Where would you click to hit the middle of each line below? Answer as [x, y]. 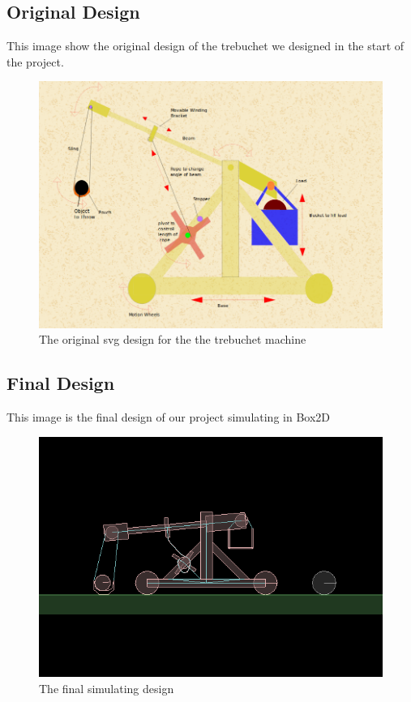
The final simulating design [107, 688]
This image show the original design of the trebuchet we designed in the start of [205, 46]
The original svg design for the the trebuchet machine [173, 339]
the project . [35, 61]
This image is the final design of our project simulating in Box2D [168, 417]
